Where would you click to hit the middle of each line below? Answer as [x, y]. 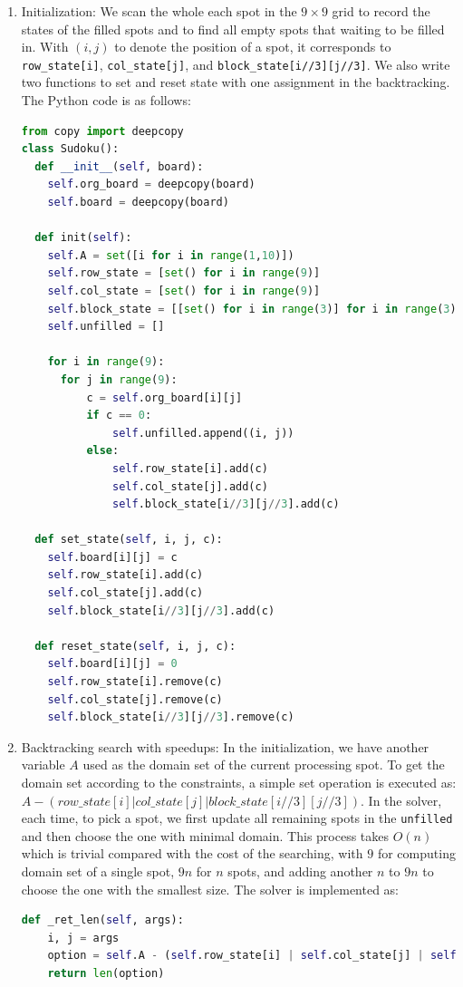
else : [103, 451]
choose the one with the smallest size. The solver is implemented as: [210, 889]
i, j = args [83, 938]
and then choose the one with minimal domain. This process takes [205, 835]
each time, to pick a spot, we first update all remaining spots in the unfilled [237, 818]
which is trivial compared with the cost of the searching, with [192, 853]
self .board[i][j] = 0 [112, 664]
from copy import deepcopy [102, 131]
